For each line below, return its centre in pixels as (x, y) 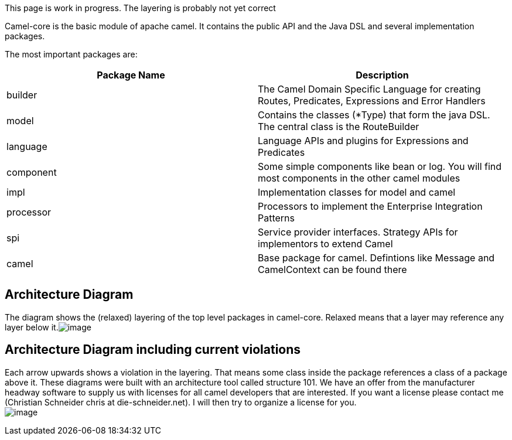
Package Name (131, 75)
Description (382, 75)
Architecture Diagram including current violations (153, 350)
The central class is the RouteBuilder (339, 127)
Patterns (277, 218)
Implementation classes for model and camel (357, 192)
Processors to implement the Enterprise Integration (370, 206)
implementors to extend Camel (325, 244)
